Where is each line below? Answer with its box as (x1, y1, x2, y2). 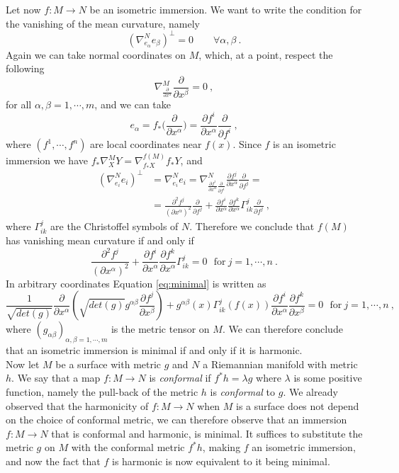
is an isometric (273, 137, 336, 152)
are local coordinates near (90, 137, 202, 152)
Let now (6, 2, 41, 16)
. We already (283, 384, 338, 399)
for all (6, 96, 32, 111)
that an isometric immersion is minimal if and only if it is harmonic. (6, 343, 303, 358)
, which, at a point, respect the (198, 47, 333, 62)
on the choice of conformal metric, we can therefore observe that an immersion (6, 412, 347, 427)
